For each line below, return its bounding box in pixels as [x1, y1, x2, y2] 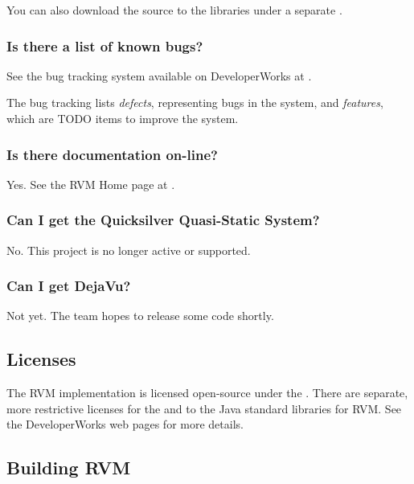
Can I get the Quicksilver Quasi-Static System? [6, 210, 320, 230]
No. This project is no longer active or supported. [6, 241, 251, 258]
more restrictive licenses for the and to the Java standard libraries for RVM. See [6, 400, 402, 416]
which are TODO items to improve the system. [6, 110, 239, 126]
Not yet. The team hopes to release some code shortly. [6, 307, 274, 324]
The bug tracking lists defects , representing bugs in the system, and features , [6, 94, 383, 111]
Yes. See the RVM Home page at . [6, 175, 175, 192]
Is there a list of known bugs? [6, 35, 203, 55]
